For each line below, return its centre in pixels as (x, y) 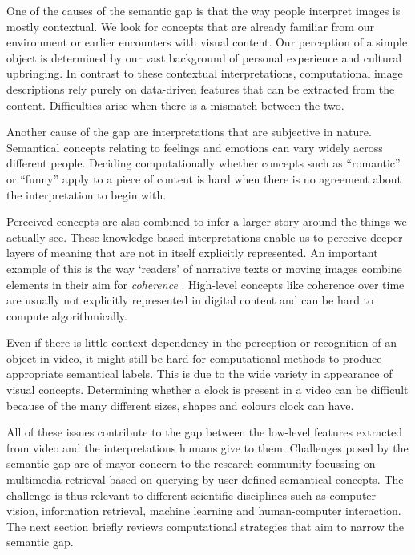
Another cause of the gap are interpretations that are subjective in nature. (189, 132)
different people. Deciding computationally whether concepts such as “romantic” (203, 163)
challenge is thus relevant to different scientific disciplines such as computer (191, 495)
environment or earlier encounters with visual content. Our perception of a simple (207, 42)
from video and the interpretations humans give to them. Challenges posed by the (207, 447)
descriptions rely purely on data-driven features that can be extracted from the (201, 88)
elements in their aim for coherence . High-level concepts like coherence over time (205, 284)
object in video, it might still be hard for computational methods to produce (194, 358)
